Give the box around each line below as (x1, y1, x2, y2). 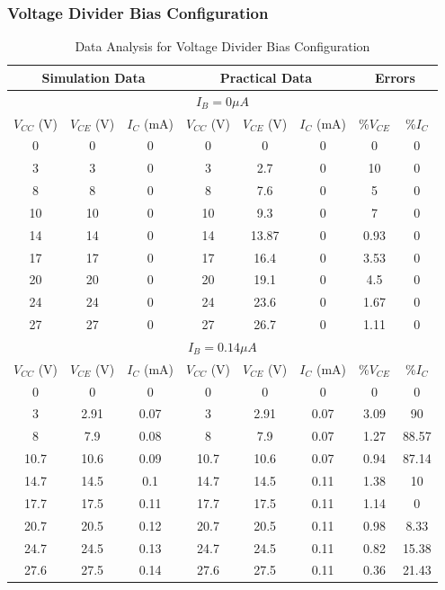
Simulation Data (41, 67, 146, 86)
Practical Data (219, 67, 313, 86)
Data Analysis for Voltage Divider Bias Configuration (75, 37, 370, 56)
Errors (374, 67, 415, 86)
